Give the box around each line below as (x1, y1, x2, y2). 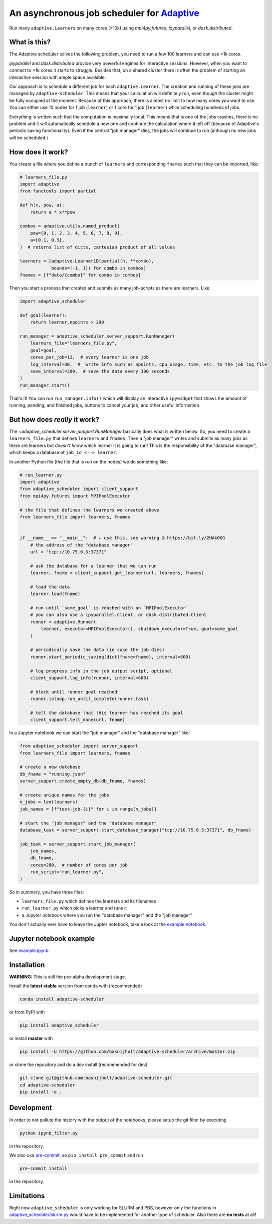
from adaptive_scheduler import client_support (19, 486, 138, 492)
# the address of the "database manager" (30, 542, 133, 547)
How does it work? (9, 147, 68, 156)
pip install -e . (19, 1089, 62, 1095)
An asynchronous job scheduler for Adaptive (9, 7, 200, 18)
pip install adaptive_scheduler (19, 1022, 99, 1028)
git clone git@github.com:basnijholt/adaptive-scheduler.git (19, 1075, 173, 1081)
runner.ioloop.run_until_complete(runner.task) (30, 696, 149, 702)
